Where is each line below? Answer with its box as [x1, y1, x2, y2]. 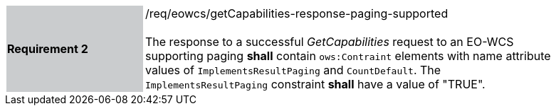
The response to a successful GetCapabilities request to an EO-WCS [145, 35, 514, 49]
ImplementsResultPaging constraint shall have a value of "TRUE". [145, 77, 486, 91]
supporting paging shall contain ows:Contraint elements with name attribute [145, 49, 551, 63]
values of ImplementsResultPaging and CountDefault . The [145, 63, 441, 77]
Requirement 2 [7, 42, 88, 56]
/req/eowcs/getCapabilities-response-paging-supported [145, 6, 449, 21]
